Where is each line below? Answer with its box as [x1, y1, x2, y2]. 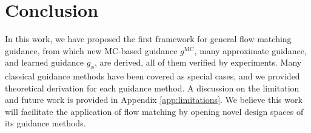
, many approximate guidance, [194, 44, 307, 57]
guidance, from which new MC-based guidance [5, 44, 178, 57]
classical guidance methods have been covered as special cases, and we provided [5, 70, 300, 82]
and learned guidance [5, 56, 84, 69]
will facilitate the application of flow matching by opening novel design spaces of [5, 105, 304, 117]
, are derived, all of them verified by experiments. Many [94, 56, 302, 69]
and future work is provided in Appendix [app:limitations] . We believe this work [5, 93, 303, 106]
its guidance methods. [5, 117, 86, 129]
